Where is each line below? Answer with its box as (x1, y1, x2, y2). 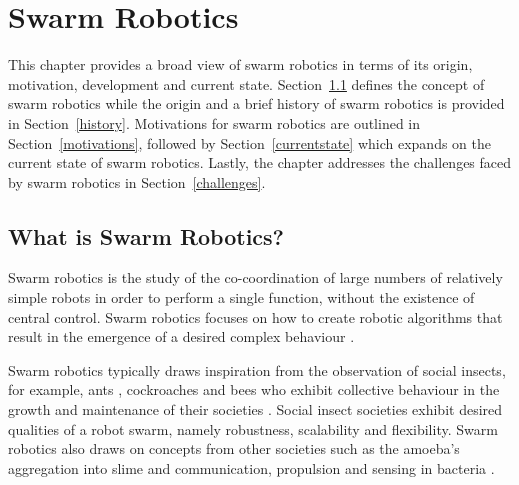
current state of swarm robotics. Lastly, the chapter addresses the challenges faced (8, 152, 512, 173)
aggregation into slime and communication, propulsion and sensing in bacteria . (8, 457, 495, 478)
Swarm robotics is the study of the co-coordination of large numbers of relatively (8, 267, 503, 288)
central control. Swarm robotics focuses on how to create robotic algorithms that (8, 306, 503, 327)
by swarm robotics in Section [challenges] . (8, 171, 266, 192)
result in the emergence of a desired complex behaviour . (8, 326, 355, 347)
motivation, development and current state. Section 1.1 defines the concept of (8, 73, 485, 94)
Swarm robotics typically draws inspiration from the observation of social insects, (8, 359, 506, 380)
